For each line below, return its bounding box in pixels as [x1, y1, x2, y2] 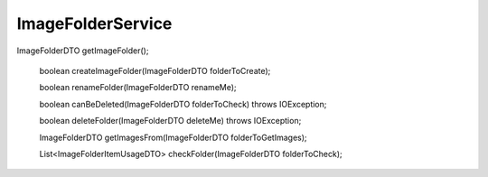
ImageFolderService [16, 14, 173, 33]
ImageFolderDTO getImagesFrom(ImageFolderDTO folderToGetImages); [39, 132, 307, 143]
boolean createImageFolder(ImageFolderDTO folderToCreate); [39, 65, 271, 76]
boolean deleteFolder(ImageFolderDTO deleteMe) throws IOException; [39, 116, 302, 126]
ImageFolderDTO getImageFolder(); [16, 45, 149, 56]
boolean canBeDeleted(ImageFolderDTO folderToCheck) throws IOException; [39, 98, 327, 109]
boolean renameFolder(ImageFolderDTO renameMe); [39, 82, 237, 93]
